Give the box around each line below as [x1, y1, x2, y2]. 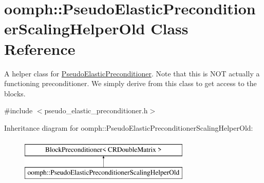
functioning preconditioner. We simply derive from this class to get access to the [4, 78, 257, 89]
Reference [4, 38, 76, 59]
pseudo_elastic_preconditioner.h [44, 105, 148, 116]
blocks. [4, 88, 26, 98]
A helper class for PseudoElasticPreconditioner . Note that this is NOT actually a [4, 68, 260, 78]
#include [4, 105, 33, 116]
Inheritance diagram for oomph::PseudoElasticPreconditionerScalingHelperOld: [4, 122, 253, 133]
